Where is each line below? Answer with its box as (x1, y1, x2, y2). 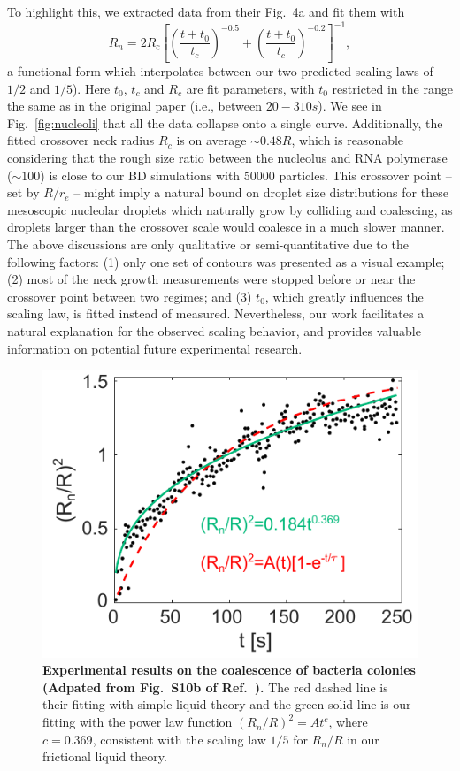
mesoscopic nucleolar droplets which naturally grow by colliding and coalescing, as (7, 200, 453, 218)
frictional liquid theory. (42, 747, 167, 766)
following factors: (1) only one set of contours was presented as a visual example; (7, 252, 445, 271)
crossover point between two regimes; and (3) (7, 286, 252, 305)
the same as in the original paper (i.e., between (7, 96, 262, 115)
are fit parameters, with (186, 79, 315, 97)
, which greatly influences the (264, 286, 424, 305)
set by (7, 183, 40, 202)
